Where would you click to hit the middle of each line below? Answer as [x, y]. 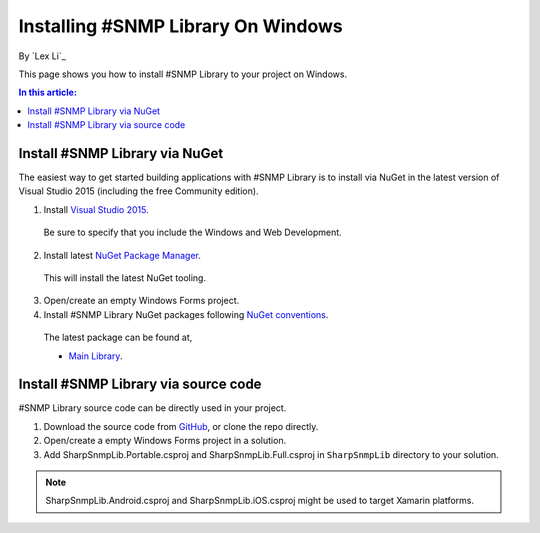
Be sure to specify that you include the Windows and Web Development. [192, 232]
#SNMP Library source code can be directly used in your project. [152, 408]
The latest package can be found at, [118, 337]
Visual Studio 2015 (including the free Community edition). [138, 191]
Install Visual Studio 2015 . [96, 209]
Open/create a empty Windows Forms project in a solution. [165, 441]
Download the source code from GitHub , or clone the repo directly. [181, 426]
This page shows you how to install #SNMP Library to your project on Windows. [183, 74]
